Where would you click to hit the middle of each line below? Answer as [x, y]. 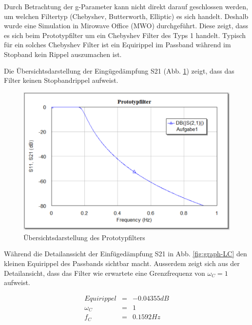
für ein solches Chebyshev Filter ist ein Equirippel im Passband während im [117, 45]
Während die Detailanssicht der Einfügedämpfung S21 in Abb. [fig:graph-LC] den [126, 254]
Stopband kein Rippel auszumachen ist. [63, 54]
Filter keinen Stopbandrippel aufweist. [61, 80]
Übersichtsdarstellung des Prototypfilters [84, 237]
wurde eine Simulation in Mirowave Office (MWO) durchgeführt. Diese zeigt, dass [126, 26]
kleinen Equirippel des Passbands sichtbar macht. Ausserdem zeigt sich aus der [122, 263]
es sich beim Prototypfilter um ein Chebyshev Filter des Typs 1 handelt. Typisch [125, 35]
